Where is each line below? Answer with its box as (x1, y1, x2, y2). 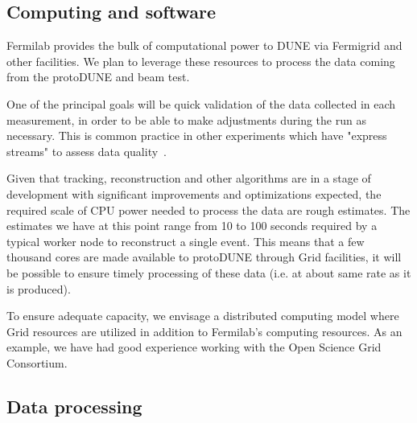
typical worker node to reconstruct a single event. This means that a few (6, 232, 365, 249)
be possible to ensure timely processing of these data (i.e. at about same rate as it (6, 264, 411, 281)
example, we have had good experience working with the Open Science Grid (6, 339, 382, 355)
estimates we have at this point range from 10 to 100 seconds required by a (6, 217, 378, 234)
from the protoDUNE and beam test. (6, 68, 190, 85)
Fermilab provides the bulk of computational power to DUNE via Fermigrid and (6, 37, 403, 54)
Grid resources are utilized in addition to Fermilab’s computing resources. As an (6, 322, 403, 339)
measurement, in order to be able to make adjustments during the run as (6, 111, 366, 128)
